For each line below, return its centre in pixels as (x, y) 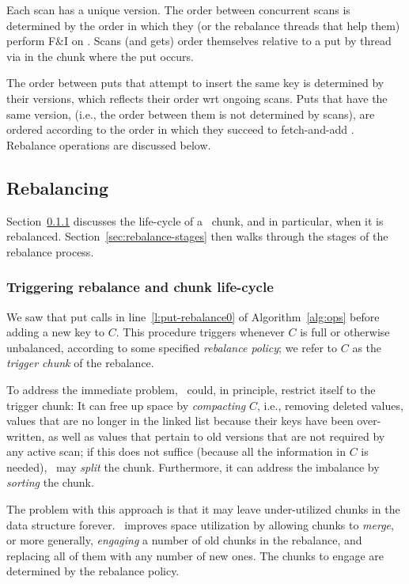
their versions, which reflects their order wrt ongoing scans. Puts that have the (197, 98)
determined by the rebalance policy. (93, 571)
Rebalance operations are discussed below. (109, 144)
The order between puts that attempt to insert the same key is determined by (195, 83)
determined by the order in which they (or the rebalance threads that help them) (203, 25)
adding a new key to (56, 332)
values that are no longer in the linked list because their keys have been (180, 421)
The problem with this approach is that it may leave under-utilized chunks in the (203, 509)
